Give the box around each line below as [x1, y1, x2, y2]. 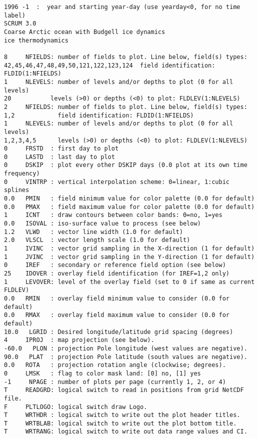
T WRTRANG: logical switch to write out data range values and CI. [4, 428, 247, 435]
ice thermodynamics [4, 36, 68, 44]
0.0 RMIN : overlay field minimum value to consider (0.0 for [4, 294, 230, 302]
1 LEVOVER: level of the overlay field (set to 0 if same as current [4, 278, 255, 285]
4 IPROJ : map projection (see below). [4, 336, 154, 344]
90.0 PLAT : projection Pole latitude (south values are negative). [4, 353, 247, 360]
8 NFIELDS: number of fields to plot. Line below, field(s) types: [4, 53, 247, 60]
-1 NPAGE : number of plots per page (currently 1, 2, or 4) [4, 378, 226, 385]
